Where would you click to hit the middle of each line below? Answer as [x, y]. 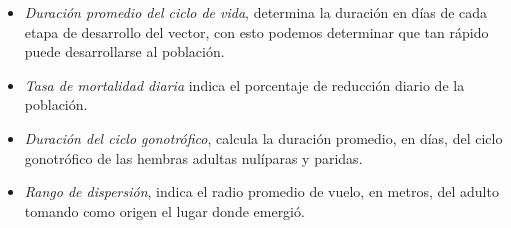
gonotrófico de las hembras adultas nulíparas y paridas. [193, 157]
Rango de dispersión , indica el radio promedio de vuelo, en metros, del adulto [261, 191]
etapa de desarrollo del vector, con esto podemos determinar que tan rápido [256, 31]
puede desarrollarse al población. [124, 51]
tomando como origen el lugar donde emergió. [164, 210]
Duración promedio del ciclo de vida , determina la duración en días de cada [256, 12]
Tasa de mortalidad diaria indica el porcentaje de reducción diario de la [244, 84]
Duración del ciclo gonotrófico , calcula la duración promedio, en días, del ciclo [263, 137]
